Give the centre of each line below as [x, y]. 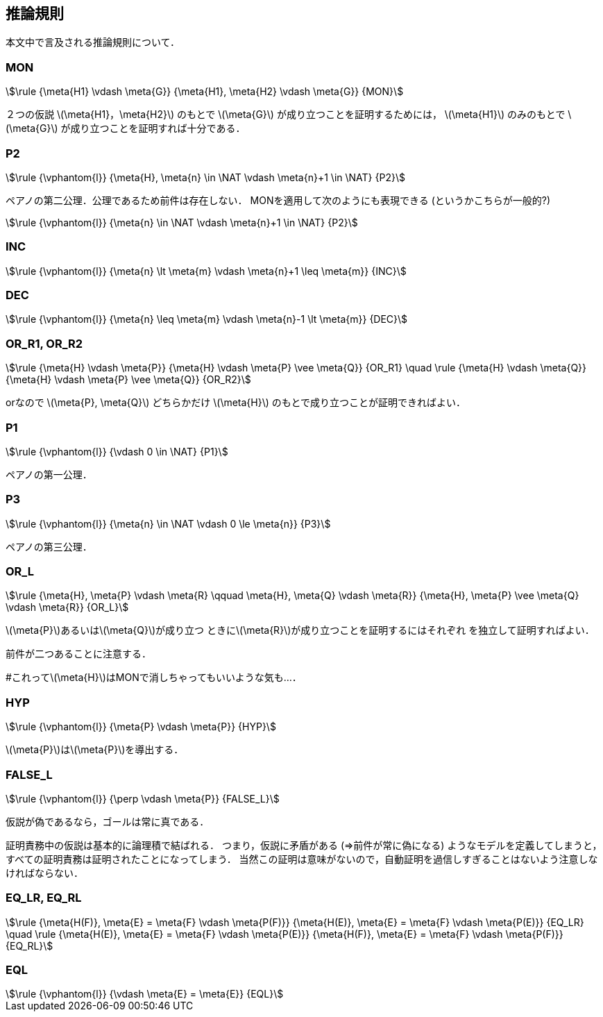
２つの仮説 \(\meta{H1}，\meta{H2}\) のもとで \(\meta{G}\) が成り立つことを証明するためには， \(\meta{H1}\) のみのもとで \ [289, 115]
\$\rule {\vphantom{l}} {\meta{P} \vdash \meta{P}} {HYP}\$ [141, 727]
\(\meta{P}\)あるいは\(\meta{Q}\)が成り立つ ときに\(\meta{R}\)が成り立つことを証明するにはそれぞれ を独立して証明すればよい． [300, 630]
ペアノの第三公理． [49, 546]
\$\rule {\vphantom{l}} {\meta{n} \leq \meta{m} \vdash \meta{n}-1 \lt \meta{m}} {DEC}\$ [207, 319]
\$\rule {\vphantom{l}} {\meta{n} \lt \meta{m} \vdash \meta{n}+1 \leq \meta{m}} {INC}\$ [206, 271]
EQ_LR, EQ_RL [44, 898]
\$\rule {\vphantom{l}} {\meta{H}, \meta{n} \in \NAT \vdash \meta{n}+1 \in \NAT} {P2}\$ [205, 177]
